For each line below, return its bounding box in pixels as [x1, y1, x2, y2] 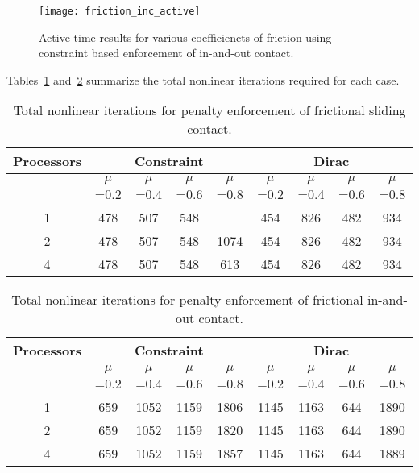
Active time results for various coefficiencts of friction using [39, 28, 332, 45]
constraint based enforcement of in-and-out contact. [39, 44, 294, 61]
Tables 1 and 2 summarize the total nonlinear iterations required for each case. [6, 71, 400, 88]
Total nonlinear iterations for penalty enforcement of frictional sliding [13, 101, 406, 120]
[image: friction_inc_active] [39, 6, 201, 17]
